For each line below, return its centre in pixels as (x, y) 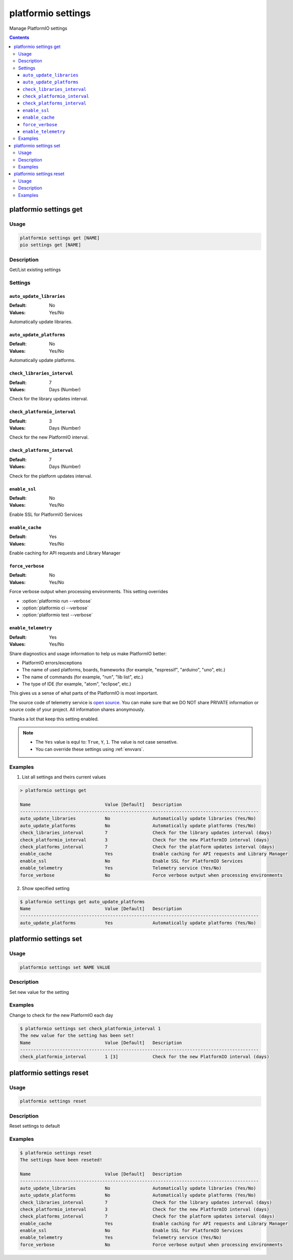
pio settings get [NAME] (51, 245)
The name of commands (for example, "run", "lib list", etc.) (83, 677)
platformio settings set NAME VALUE (65, 967)
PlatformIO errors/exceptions (52, 663)
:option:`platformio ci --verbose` (55, 608)
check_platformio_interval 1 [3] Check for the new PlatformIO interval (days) (144, 1057)
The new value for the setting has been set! (77, 1036)
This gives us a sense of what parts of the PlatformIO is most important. (84, 693)
